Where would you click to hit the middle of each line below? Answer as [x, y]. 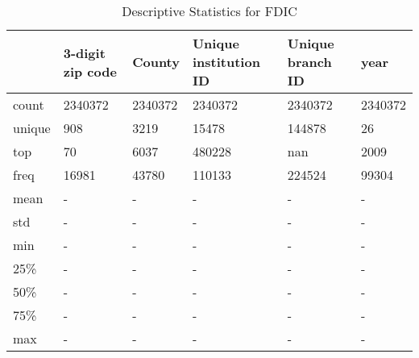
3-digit [84, 52]
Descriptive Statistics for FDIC [209, 11]
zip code [90, 71]
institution [226, 62]
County [156, 62]
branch [309, 62]
